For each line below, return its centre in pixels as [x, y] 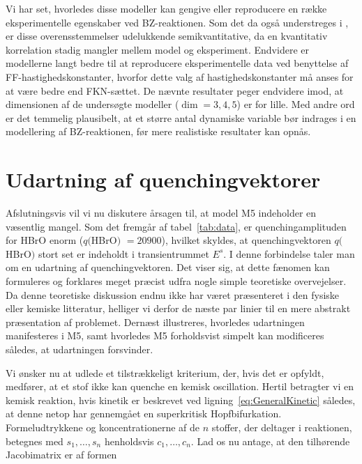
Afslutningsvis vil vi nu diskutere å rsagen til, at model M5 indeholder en [161, 213]
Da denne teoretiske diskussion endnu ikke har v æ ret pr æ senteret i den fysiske [173, 294]
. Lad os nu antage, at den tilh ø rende [270, 441]
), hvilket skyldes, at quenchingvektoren [246, 240]
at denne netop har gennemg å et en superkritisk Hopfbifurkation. [144, 413]
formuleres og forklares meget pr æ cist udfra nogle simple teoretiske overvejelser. [176, 281]
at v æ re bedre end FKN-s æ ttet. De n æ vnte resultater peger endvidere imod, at [175, 90]
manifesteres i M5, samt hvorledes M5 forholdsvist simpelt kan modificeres [165, 335]
